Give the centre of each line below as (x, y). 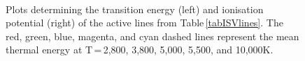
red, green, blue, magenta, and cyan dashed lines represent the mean (152, 36)
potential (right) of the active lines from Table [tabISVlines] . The (144, 23)
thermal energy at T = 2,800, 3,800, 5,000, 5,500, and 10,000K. (140, 50)
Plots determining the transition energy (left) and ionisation (135, 9)
